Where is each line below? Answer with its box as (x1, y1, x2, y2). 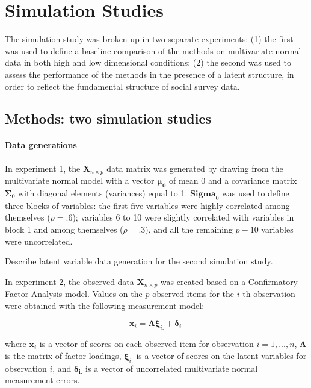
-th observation (239, 287, 295, 300)
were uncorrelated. (5, 234, 73, 247)
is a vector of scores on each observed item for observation (39, 337, 254, 350)
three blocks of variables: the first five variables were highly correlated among (5, 199, 290, 211)
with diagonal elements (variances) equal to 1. (17, 186, 188, 199)
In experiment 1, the (5, 161, 81, 174)
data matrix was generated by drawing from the (106, 161, 283, 174)
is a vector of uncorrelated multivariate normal (85, 361, 258, 374)
